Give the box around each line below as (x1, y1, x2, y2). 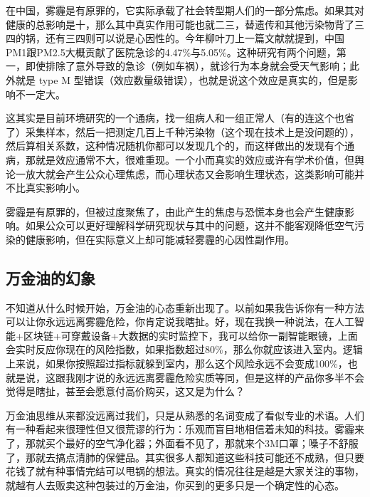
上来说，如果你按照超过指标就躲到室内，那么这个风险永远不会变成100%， (6, 356, 348, 371)
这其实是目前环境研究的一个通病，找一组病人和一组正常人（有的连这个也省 (6, 110, 354, 125)
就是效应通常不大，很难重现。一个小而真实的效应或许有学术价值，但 (35, 152, 354, 167)
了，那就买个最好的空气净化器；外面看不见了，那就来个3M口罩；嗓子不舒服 (6, 436, 359, 451)
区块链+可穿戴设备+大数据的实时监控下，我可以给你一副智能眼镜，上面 (23, 328, 358, 342)
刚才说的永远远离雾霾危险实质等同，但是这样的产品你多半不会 (75, 370, 364, 384)
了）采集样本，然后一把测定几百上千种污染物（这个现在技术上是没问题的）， (6, 124, 359, 139)
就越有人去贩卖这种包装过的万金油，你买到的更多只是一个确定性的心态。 (6, 477, 344, 492)
